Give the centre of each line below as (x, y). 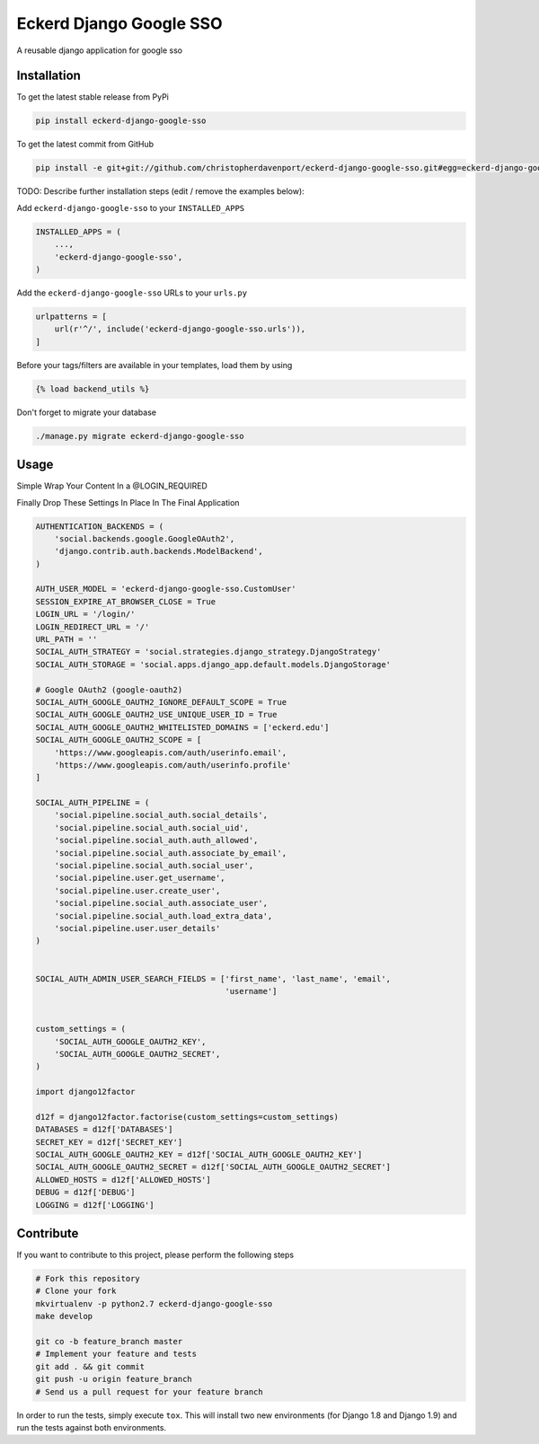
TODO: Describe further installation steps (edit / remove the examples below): (160, 191)
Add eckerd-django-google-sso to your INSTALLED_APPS (131, 207)
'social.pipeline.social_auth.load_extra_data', (163, 916)
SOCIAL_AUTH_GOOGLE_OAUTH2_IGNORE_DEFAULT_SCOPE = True (161, 702)
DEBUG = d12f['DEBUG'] (85, 1193)
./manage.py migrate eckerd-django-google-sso (140, 436)
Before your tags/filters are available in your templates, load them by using (155, 365)
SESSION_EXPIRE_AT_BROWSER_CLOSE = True (125, 601)
